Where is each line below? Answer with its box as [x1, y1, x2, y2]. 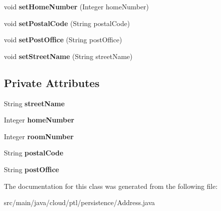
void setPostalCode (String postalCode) [4, 18, 130, 28]
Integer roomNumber [4, 131, 74, 141]
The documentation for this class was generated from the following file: [4, 181, 218, 191]
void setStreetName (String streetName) [4, 51, 133, 61]
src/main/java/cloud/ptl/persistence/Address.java [4, 197, 155, 208]
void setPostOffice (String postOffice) [4, 34, 122, 45]
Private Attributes [4, 75, 100, 90]
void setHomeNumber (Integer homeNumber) [4, 1, 149, 11]
